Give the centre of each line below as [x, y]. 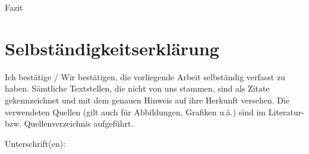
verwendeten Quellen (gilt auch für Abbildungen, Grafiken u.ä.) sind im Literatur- [154, 111]
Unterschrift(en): [35, 143]
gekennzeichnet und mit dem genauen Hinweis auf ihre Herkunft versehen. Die [147, 100]
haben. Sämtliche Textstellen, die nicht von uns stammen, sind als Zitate [137, 88]
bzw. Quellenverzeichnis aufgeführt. [69, 123]
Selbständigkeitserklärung [112, 48]
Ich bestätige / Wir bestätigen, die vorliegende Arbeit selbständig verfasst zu [145, 76]
